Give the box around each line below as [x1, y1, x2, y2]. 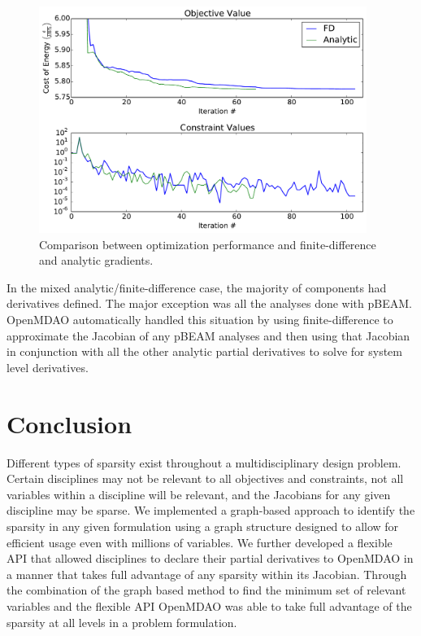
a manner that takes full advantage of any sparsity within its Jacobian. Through [7, 565, 407, 582]
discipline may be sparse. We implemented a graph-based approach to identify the [7, 502, 415, 519]
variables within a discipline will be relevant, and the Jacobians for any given [7, 485, 391, 502]
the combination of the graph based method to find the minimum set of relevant [7, 581, 406, 599]
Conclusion [7, 406, 132, 440]
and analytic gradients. [39, 252, 154, 269]
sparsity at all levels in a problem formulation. [7, 613, 237, 630]
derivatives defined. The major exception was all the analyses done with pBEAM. [7, 295, 412, 312]
